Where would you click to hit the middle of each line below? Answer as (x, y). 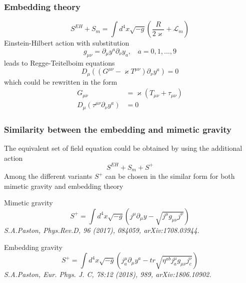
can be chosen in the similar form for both (170, 176)
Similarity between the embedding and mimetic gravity (118, 129)
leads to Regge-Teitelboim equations (59, 62)
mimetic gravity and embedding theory (64, 186)
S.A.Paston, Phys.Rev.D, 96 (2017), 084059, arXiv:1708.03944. (102, 230)
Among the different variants (48, 176)
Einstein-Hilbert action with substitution (67, 43)
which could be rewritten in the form (61, 81)
